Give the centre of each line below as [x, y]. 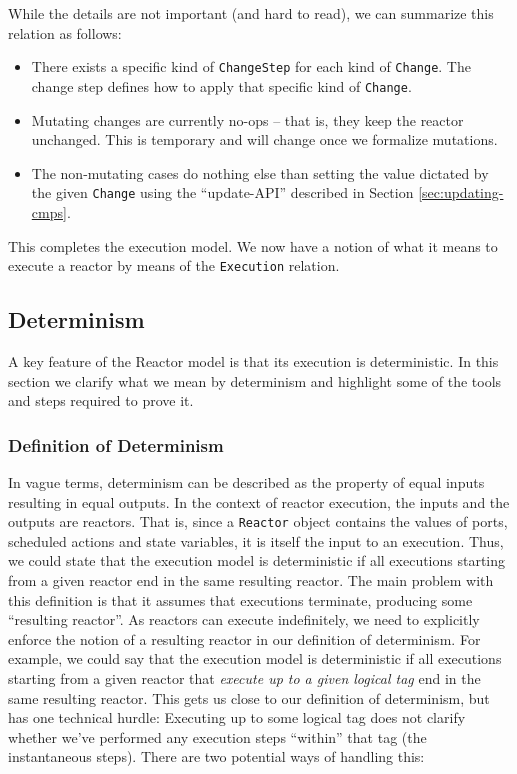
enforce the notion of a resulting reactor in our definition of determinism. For [244, 638]
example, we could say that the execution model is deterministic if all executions [255, 658]
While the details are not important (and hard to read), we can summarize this [251, 13]
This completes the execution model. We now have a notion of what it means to [253, 245]
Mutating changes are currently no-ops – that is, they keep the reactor [247, 119]
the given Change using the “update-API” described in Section [222, 192]
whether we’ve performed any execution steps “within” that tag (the [217, 736]
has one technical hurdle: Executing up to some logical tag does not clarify [237, 717]
